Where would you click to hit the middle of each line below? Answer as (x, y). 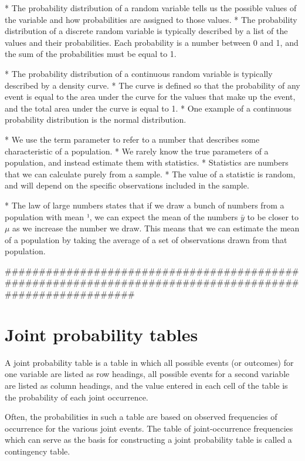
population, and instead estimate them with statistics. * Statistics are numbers (147, 162)
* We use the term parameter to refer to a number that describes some (132, 139)
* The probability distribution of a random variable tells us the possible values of (151, 8)
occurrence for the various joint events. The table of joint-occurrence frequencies (149, 428)
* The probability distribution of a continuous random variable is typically (139, 73)
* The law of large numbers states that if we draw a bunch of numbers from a (145, 205)
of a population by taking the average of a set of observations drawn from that (146, 239)
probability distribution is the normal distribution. (96, 120)
